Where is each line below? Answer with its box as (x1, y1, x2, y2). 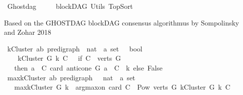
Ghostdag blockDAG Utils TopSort (7, 1, 133, 11)
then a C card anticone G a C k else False (14, 62, 163, 72)
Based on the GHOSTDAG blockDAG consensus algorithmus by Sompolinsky (4, 17, 239, 27)
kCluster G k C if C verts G (17, 53, 121, 63)
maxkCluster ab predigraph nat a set (7, 72, 136, 82)
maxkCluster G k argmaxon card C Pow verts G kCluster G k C (14, 82, 231, 92)
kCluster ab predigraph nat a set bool (7, 43, 142, 53)
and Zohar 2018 (4, 27, 51, 37)
